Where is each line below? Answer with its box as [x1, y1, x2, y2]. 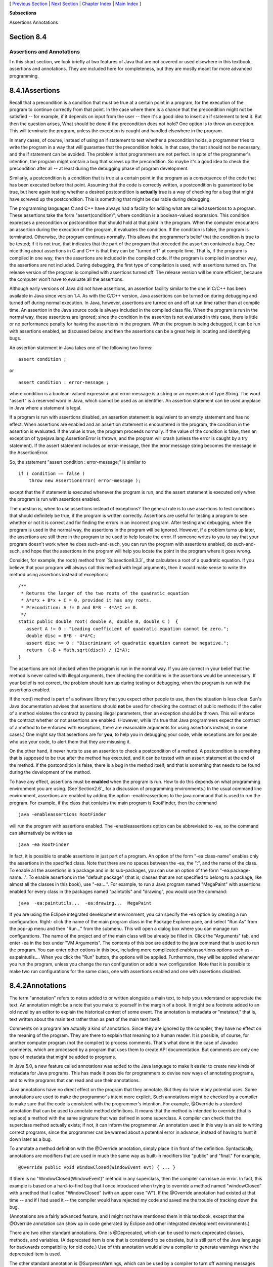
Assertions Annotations [9, 19, 58, 25]
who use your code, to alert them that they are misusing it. [9, 738, 131, 744]
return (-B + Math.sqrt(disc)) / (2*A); [26, 647, 131, 653]
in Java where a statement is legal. [9, 404, 82, 411]
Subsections [9, 10, 37, 16]
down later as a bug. [9, 1136, 52, 1142]
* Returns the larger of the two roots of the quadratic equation [21, 590, 189, 596]
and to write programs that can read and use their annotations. [9, 1077, 140, 1083]
